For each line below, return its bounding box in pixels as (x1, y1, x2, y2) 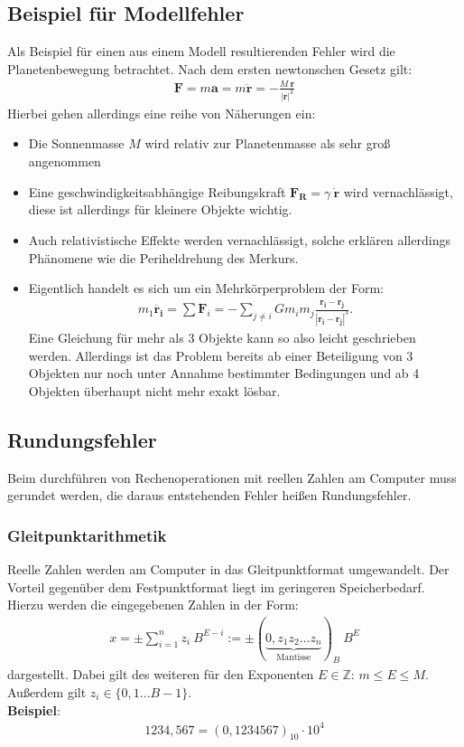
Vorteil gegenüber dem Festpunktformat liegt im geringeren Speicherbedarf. (7, 577, 425, 596)
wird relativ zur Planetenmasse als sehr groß (144, 134, 391, 153)
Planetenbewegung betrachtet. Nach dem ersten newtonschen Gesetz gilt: (7, 59, 413, 78)
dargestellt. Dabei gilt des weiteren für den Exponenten (7, 665, 314, 684)
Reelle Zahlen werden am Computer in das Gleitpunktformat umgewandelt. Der (7, 559, 450, 578)
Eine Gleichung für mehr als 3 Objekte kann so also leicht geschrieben (28, 327, 416, 346)
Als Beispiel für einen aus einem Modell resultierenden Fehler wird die (7, 42, 395, 61)
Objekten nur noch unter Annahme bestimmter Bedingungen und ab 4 (28, 364, 420, 383)
